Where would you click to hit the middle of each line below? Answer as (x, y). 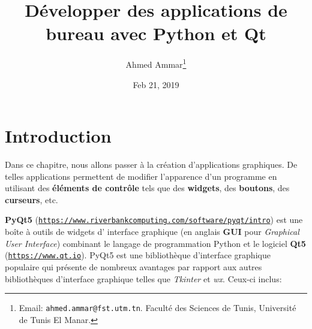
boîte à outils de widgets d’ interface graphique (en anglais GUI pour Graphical (152, 232)
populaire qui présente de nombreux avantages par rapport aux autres (133, 266)
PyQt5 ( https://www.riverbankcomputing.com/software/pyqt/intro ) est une (154, 220)
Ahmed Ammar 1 (156, 63)
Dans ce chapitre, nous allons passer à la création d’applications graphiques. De (151, 164)
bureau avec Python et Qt (156, 33)
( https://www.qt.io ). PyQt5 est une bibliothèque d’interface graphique (138, 255)
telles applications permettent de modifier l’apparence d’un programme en (141, 176)
